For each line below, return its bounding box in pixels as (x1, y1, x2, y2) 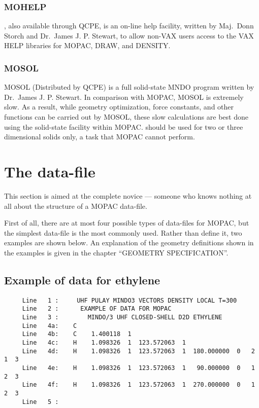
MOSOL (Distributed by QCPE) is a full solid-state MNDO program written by (4, 82, 254, 92)
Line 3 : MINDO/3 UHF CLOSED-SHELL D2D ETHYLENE (22, 313, 222, 321)
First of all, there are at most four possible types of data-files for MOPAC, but (4, 217, 249, 228)
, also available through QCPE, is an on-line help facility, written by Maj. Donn (4, 20, 254, 31)
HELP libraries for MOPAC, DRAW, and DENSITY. (4, 40, 171, 51)
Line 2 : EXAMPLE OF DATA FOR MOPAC (22, 305, 172, 313)
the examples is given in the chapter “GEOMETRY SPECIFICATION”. (4, 247, 229, 257)
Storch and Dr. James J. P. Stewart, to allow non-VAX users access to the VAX (4, 30, 254, 41)
